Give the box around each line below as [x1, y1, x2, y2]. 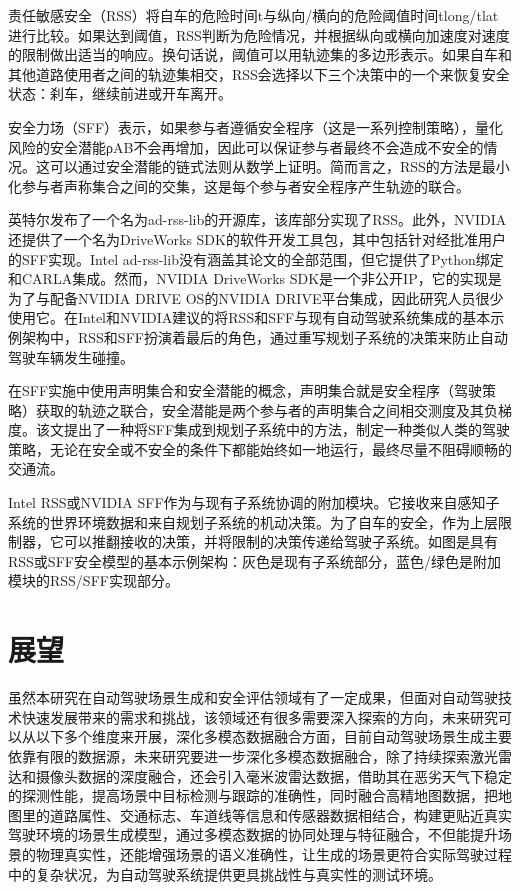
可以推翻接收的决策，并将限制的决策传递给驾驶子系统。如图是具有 [63, 531, 498, 552]
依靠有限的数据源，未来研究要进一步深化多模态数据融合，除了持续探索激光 [8, 745, 498, 766]
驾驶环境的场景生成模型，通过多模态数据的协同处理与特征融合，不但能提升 [8, 824, 498, 845]
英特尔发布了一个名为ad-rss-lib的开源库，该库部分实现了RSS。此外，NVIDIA [8, 209, 507, 230]
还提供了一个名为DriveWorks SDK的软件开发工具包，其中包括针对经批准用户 [8, 228, 506, 249]
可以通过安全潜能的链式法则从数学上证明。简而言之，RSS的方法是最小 [49, 156, 510, 177]
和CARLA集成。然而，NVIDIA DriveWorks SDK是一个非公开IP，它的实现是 [8, 268, 502, 289]
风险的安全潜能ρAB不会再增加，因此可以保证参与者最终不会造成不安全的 [8, 136, 484, 157]
